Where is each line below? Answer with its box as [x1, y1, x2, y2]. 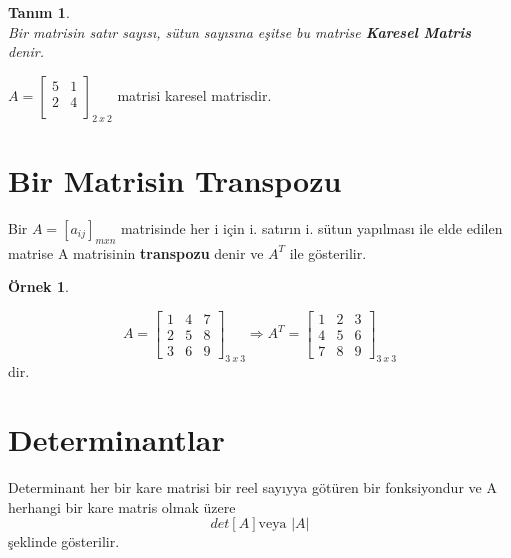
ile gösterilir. [289, 242, 367, 263]
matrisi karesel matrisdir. [117, 84, 272, 105]
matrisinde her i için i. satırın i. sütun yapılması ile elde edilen [120, 217, 503, 238]
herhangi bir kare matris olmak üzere [8, 496, 236, 517]
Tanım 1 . [8, 2, 70, 22]
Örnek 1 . [8, 276, 69, 297]
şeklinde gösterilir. [8, 531, 120, 552]
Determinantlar [8, 419, 225, 460]
